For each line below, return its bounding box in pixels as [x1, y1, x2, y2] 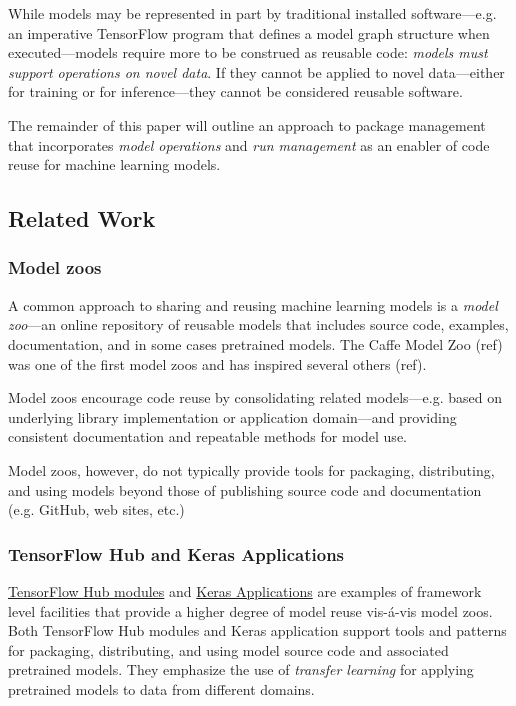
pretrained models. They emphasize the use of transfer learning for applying [8, 659, 474, 680]
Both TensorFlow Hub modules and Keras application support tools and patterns [8, 620, 507, 641]
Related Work [8, 203, 156, 234]
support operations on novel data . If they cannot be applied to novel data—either [8, 61, 505, 82]
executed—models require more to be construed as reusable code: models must [8, 42, 488, 63]
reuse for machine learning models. [8, 154, 221, 175]
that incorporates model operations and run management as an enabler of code [8, 134, 490, 155]
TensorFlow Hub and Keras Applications [8, 541, 345, 566]
